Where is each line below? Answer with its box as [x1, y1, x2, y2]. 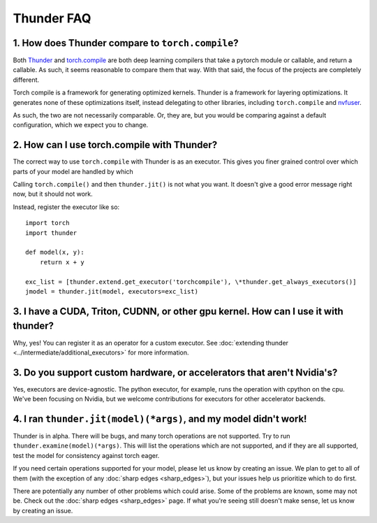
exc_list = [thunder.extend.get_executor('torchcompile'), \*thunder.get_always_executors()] [25, 278, 357, 286]
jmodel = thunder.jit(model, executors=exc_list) [25, 287, 199, 295]
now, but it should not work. [13, 189, 94, 199]
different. [13, 76, 40, 84]
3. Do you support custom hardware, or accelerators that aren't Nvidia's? [13, 366, 338, 378]
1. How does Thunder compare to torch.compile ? [13, 37, 239, 49]
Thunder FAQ [13, 10, 91, 26]
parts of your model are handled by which [13, 167, 134, 175]
